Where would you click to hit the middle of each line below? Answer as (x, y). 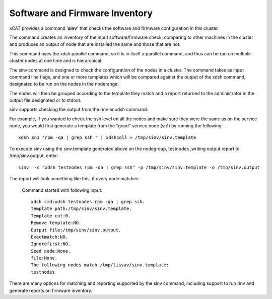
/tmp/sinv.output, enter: (34, 156)
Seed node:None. (51, 251)
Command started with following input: (62, 190)
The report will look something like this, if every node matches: (75, 179)
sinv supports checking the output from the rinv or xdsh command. (79, 109)
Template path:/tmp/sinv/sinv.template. (81, 209)
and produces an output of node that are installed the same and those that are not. (95, 44)
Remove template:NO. (56, 223)
